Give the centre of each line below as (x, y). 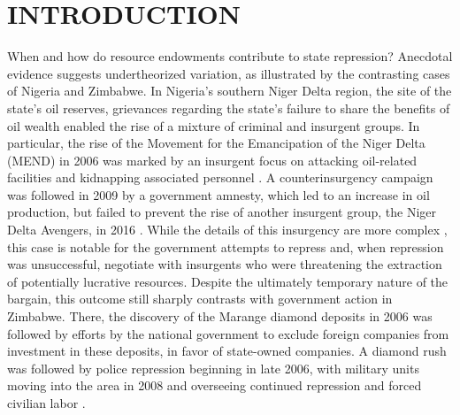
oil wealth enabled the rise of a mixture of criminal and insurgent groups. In (214, 125)
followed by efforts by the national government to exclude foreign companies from (228, 333)
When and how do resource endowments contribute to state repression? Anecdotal (230, 56)
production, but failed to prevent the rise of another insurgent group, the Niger (222, 212)
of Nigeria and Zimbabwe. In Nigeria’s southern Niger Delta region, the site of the (230, 91)
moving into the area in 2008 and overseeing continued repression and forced (215, 385)
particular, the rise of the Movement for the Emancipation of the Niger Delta (216, 143)
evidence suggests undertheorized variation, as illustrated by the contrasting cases (229, 73)
